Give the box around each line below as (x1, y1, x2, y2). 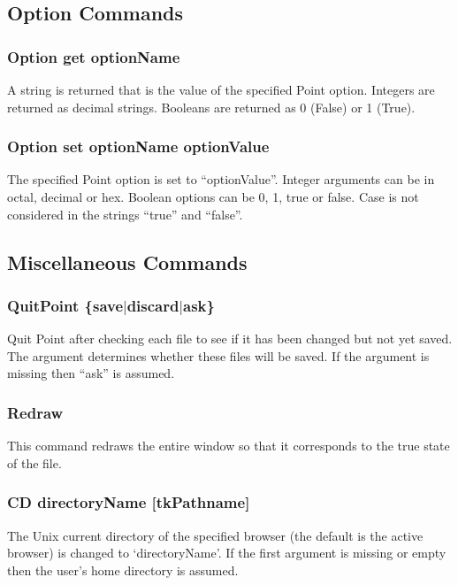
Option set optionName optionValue (7, 135, 270, 158)
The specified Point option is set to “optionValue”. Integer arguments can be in (7, 170, 435, 189)
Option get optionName (7, 45, 180, 67)
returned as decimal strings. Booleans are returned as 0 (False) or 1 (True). (7, 97, 416, 116)
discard (126, 294, 179, 316)
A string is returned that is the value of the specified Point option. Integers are (7, 81, 435, 98)
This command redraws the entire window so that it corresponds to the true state (7, 436, 450, 455)
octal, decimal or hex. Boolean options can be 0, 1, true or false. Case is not (7, 188, 419, 205)
